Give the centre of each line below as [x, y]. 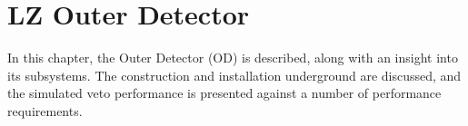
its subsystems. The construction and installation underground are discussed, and [234, 75]
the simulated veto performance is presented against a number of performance [224, 93]
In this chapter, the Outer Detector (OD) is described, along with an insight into [233, 58]
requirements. [45, 110]
